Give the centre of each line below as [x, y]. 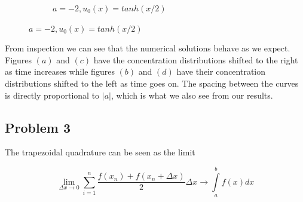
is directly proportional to [52, 95]
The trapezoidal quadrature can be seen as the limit [100, 152]
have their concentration [221, 71]
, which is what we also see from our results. [192, 95]
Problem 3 [38, 127]
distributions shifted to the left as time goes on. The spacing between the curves [152, 83]
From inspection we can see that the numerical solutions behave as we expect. [148, 48]
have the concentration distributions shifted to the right [196, 59]
